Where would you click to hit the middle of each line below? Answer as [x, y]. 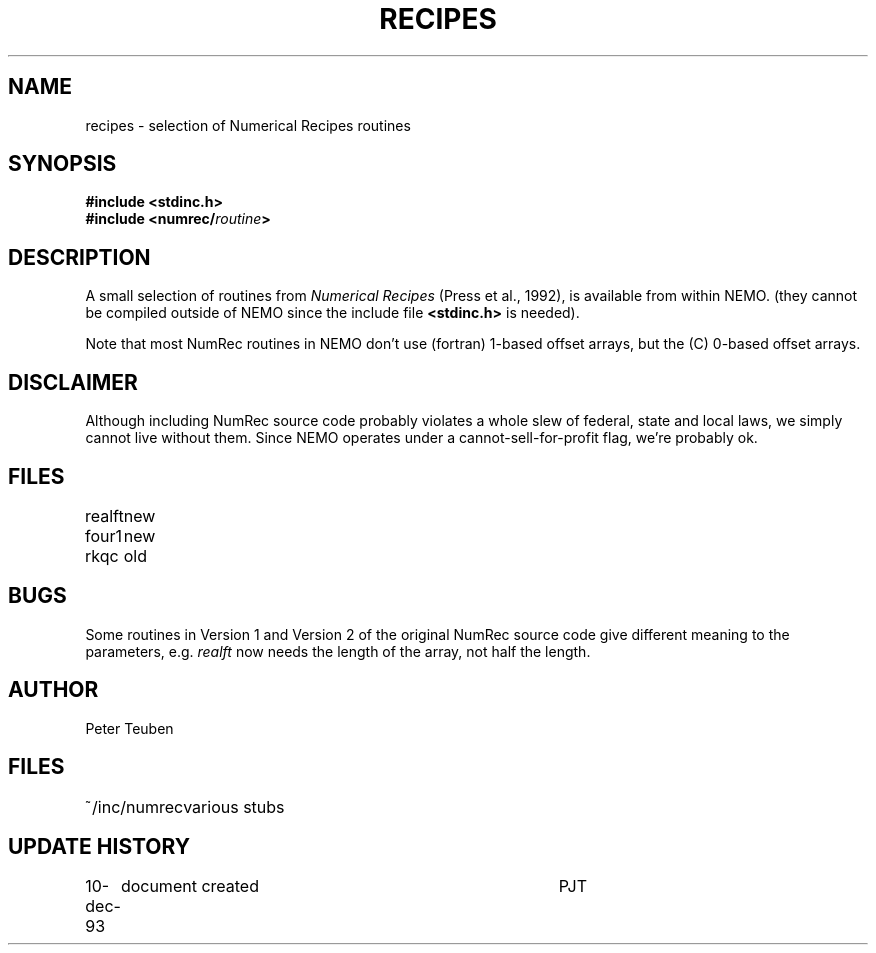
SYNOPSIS [62, 164]
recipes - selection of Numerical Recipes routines [248, 125]
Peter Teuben [129, 728]
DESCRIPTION [79, 257]
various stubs [234, 806]
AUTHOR [53, 690]
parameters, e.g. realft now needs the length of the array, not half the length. [338, 651]
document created [189, 886]
